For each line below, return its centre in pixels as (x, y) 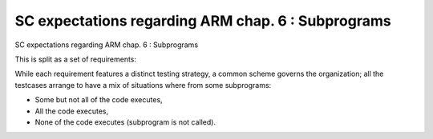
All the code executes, (72, 111)
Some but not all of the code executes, (99, 100)
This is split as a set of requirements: (75, 59)
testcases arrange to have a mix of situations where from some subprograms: (143, 85)
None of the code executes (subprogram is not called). (125, 122)
